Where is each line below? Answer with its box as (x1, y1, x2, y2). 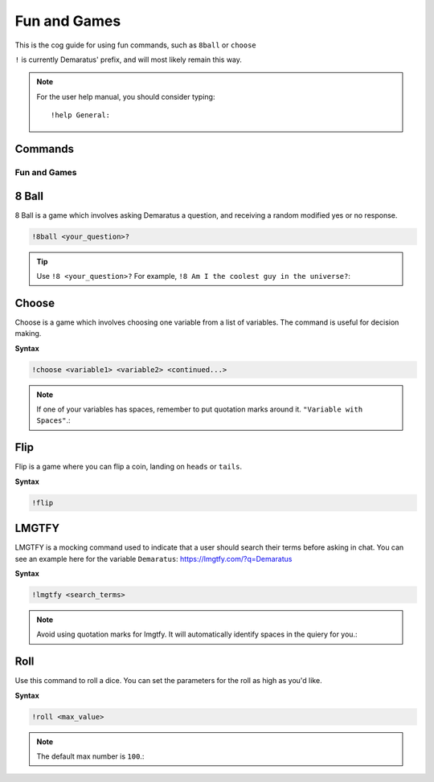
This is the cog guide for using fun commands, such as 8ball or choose (14, 40, 256, 50)
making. (14, 329, 42, 338)
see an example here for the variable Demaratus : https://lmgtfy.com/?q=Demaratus (14, 554, 293, 563)
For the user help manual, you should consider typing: (36, 92, 215, 101)
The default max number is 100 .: (36, 751, 145, 761)
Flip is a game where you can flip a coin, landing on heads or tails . (14, 462, 243, 472)
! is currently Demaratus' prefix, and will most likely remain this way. (14, 55, 243, 64)
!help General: (51, 111, 111, 120)
